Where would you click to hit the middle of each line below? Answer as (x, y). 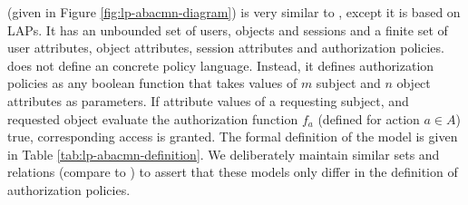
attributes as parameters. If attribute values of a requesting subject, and (208, 100)
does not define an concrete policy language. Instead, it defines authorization (221, 65)
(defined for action (369, 118)
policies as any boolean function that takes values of (152, 83)
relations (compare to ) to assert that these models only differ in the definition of (233, 172)
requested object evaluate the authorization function (153, 118)
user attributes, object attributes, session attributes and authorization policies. (226, 48)
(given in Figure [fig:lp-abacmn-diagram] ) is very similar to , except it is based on (234, 12)
